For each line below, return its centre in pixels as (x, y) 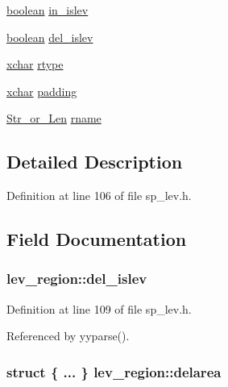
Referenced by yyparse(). (68, 336)
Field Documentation (97, 239)
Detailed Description (95, 162)
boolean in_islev (48, 10)
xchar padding (42, 91)
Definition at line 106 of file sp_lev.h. (99, 196)
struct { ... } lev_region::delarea (114, 371)
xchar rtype (35, 64)
